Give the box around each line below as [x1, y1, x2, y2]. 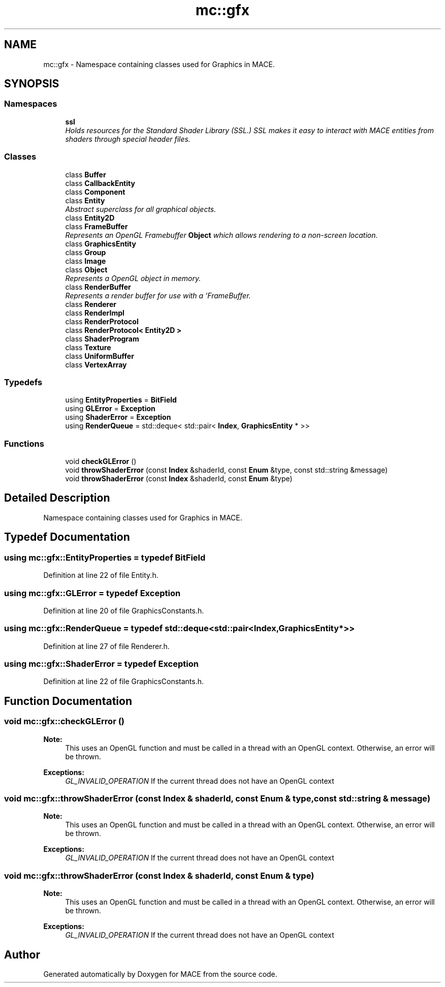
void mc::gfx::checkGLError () [4, 716, 124, 727]
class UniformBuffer [65, 351, 134, 360]
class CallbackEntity [65, 178, 135, 188]
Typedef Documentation [4, 531, 130, 544]
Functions [4, 438, 44, 449]
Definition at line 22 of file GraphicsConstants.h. [43, 677, 204, 686]
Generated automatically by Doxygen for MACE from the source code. [43, 969, 277, 978]
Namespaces [4, 99, 57, 109]
